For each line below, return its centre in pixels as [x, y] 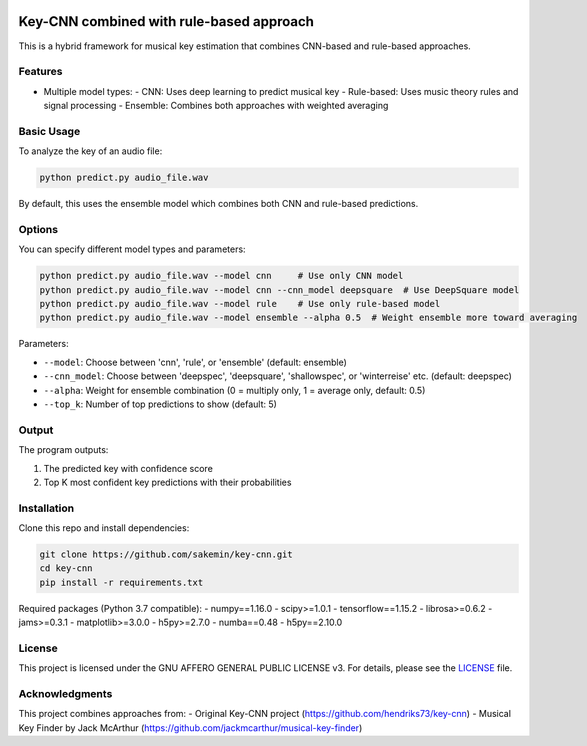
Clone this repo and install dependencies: [104, 528]
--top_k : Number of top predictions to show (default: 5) [160, 404]
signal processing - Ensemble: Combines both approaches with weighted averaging [216, 106]
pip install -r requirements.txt [121, 582]
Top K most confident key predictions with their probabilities [167, 482]
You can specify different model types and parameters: [132, 249]
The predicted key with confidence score [128, 468]
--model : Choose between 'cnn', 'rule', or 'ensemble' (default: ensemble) [195, 362]
